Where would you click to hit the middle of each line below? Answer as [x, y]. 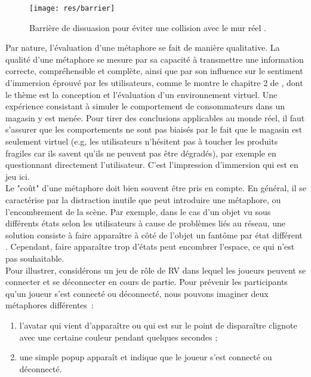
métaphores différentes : [50, 305]
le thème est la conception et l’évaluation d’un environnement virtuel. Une [141, 94]
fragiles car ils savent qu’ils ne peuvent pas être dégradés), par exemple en [141, 153]
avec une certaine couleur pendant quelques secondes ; [118, 337]
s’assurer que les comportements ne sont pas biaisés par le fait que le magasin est [154, 129]
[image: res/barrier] [72, 8]
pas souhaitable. [35, 258]
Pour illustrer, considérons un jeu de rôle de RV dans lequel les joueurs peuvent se [156, 270]
